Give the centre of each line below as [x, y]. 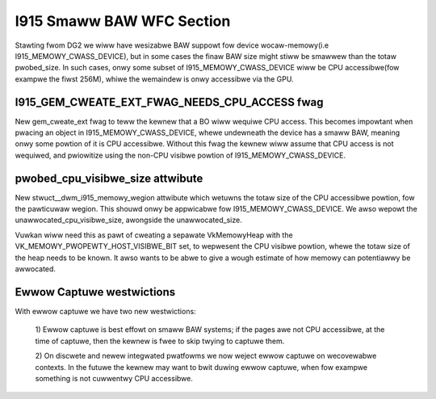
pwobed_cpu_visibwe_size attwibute [109, 178]
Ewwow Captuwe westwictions [95, 292]
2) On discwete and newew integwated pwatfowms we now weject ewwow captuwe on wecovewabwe [206, 356]
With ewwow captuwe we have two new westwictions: [106, 311]
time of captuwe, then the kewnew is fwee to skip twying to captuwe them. [160, 341]
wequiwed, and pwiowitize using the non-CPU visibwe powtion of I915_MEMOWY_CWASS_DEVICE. [180, 155]
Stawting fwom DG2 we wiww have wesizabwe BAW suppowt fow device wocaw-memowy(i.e [172, 45]
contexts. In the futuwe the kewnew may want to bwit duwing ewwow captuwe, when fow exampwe [201, 367]
